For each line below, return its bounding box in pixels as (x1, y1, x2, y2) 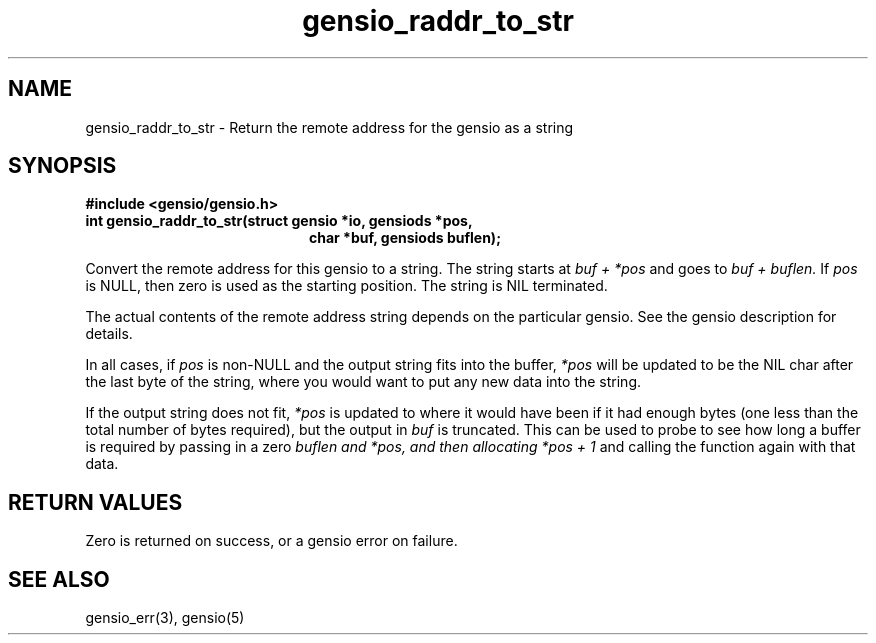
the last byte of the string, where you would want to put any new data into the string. (85, 373, 642, 391)
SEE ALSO (8, 566, 110, 592)
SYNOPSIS (8, 153, 117, 179)
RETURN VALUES (8, 489, 183, 515)
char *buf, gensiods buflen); (309, 229, 501, 247)
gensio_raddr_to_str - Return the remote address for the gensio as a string (85, 118, 574, 136)
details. (85, 325, 133, 343)
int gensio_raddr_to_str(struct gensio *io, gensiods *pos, (85, 212, 473, 230)
